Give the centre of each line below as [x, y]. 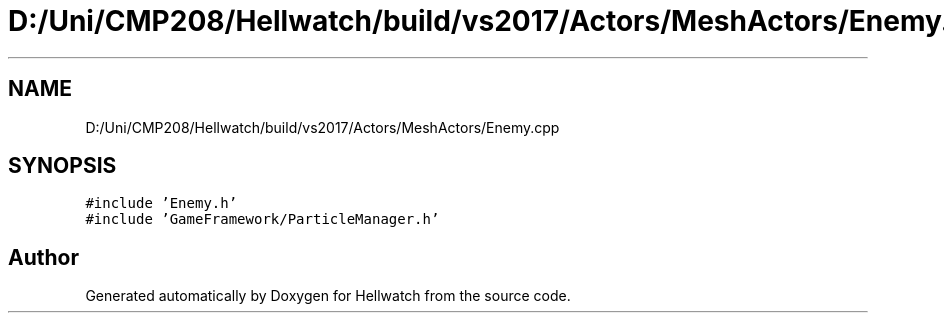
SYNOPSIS [62, 166]
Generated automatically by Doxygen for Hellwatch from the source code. [328, 296]
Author [43, 257]
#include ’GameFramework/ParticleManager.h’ [262, 219]
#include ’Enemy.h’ [161, 203]
